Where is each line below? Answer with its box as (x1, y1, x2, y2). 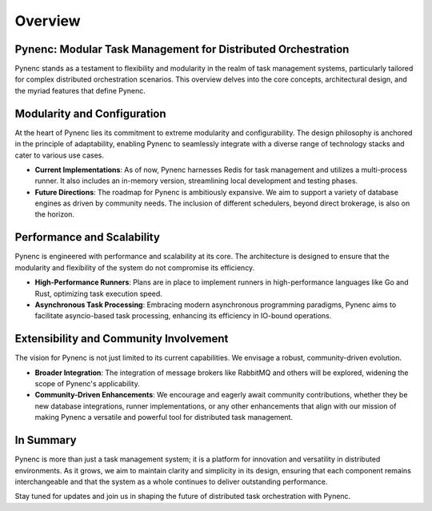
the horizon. (34, 210, 75, 219)
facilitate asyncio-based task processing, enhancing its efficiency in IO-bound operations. (34, 311, 332, 321)
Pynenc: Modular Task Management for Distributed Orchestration (14, 42, 350, 56)
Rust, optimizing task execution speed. (34, 289, 163, 298)
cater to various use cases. (14, 150, 104, 160)
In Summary (14, 433, 77, 447)
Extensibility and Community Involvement (14, 332, 229, 345)
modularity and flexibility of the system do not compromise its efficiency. (14, 262, 255, 272)
